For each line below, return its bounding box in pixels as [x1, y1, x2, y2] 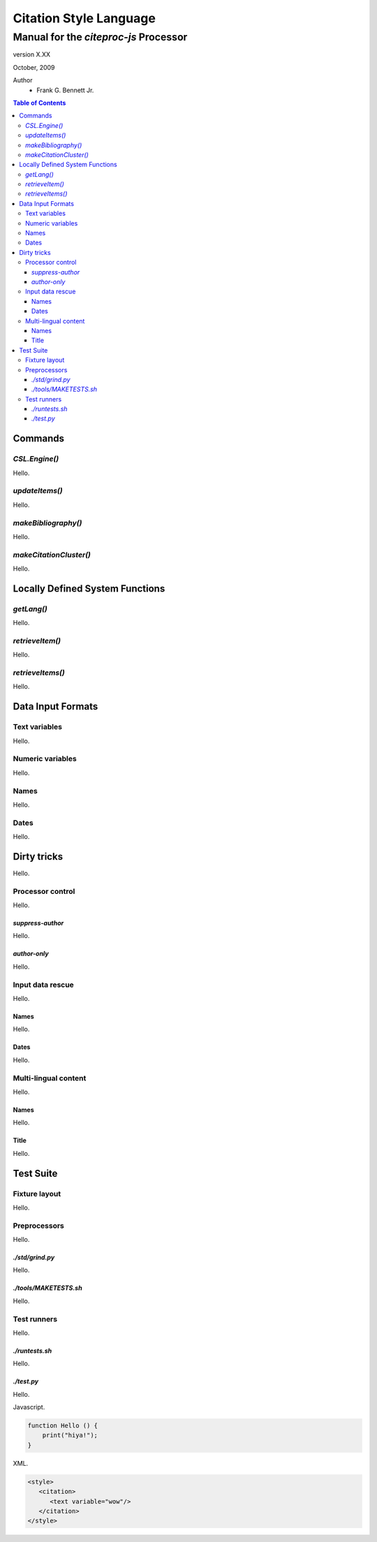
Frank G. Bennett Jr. [36, 86, 94, 94]
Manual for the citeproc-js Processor [13, 31, 188, 43]
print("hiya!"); [42, 1432, 98, 1439]
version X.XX [13, 50, 51, 59]
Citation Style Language [13, 10, 156, 26]
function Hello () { [27, 1422, 98, 1430]
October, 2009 [13, 63, 55, 71]
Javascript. [13, 1403, 45, 1411]
